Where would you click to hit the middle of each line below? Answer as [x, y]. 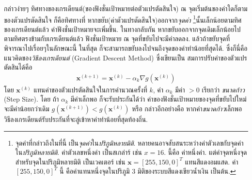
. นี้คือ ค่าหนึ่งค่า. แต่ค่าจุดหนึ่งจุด [205, 152]
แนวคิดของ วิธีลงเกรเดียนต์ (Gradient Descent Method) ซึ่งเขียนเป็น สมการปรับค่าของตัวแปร [126, 57]
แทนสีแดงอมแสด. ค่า [212, 161]
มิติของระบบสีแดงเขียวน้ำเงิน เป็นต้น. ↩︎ [187, 171]
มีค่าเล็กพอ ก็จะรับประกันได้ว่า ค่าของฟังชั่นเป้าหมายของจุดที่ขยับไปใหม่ [158, 99]
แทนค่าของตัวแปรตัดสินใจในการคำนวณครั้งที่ [90, 89]
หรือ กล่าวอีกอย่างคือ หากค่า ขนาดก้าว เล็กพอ [187, 109]
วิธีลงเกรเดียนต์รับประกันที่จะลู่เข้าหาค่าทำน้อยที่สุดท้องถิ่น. [76, 119]
